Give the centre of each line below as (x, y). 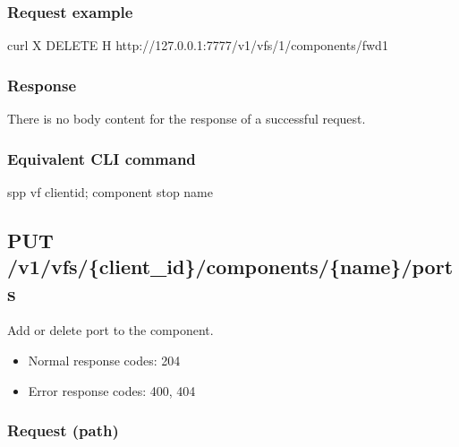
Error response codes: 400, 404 (112, 390)
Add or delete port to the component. (110, 330)
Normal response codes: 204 (104, 361)
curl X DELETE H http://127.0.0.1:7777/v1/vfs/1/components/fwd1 (198, 45)
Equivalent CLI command (102, 158)
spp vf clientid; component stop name (110, 191)
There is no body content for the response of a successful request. (187, 119)
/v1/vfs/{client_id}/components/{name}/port (230, 266)
